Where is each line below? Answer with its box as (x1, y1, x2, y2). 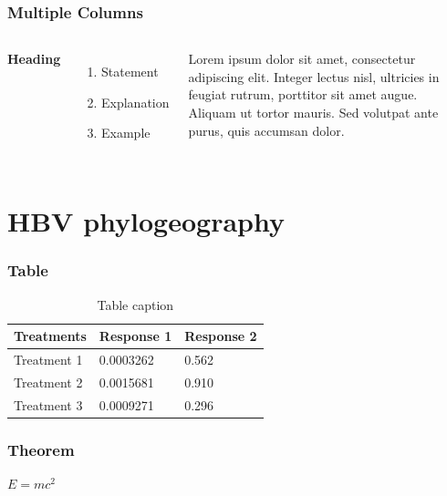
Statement (101, 62, 159, 81)
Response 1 (99, 326, 172, 346)
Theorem (7, 438, 75, 460)
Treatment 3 (14, 395, 83, 414)
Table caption (97, 294, 174, 314)
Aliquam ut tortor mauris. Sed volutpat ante (188, 103, 439, 121)
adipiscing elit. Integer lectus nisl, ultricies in (188, 67, 440, 86)
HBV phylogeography (7, 202, 285, 240)
